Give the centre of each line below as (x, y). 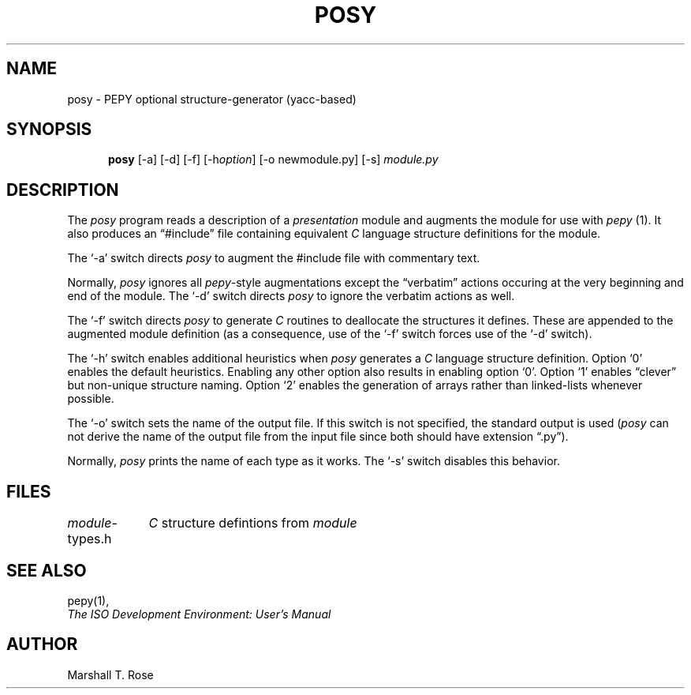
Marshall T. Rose (110, 674)
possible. (91, 399)
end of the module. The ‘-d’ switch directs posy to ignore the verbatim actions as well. (291, 296)
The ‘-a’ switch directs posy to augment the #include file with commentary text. (274, 258)
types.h (90, 539)
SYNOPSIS (49, 130)
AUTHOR (42, 644)
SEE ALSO (47, 570)
